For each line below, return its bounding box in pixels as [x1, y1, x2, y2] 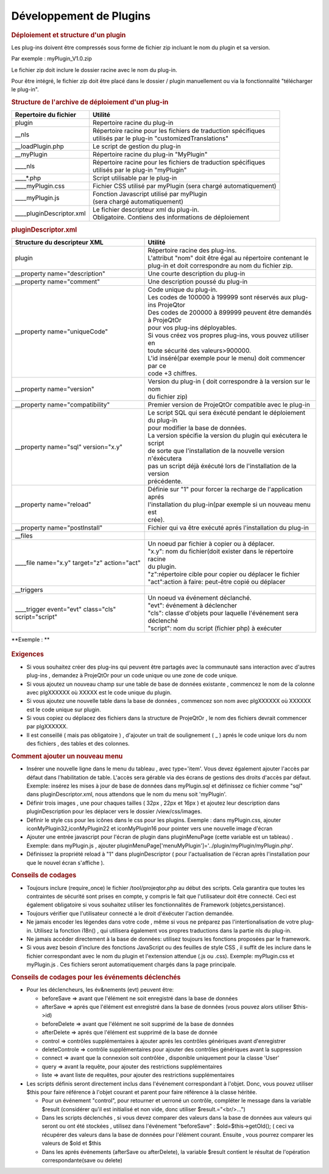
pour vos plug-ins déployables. [147, 324, 237, 332]
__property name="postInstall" [15, 524, 103, 532]
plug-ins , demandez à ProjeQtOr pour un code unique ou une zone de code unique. [26, 672, 238, 679]
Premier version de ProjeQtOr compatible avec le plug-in [147, 400, 310, 409]
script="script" [15, 613, 58, 621]
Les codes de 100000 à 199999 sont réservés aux [147, 293, 292, 302]
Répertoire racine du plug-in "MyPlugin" [92, 150, 208, 158]
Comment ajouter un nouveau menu [11, 752, 123, 761]
